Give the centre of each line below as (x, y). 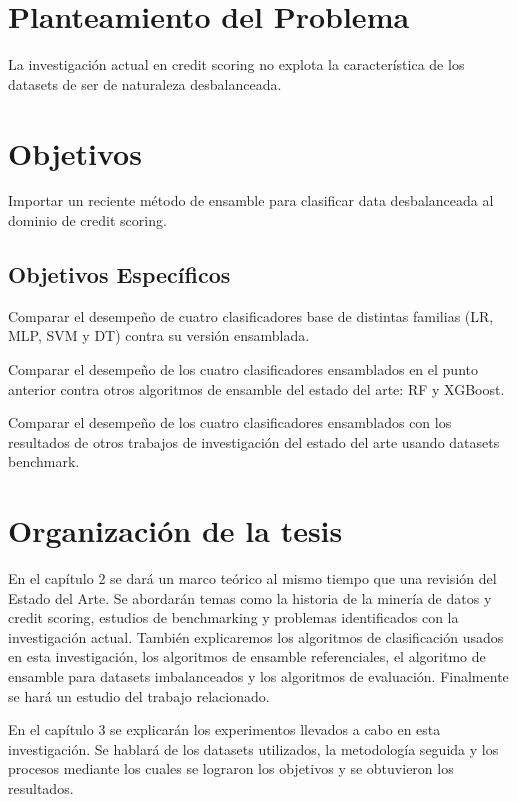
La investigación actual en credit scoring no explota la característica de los (236, 64)
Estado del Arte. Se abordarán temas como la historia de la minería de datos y (250, 597)
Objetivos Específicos (119, 274)
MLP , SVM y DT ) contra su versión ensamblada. (159, 335)
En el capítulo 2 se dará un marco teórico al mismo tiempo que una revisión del (252, 578)
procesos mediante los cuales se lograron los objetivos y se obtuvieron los (231, 768)
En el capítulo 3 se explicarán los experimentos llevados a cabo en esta (224, 729)
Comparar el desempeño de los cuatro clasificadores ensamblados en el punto (243, 369)
